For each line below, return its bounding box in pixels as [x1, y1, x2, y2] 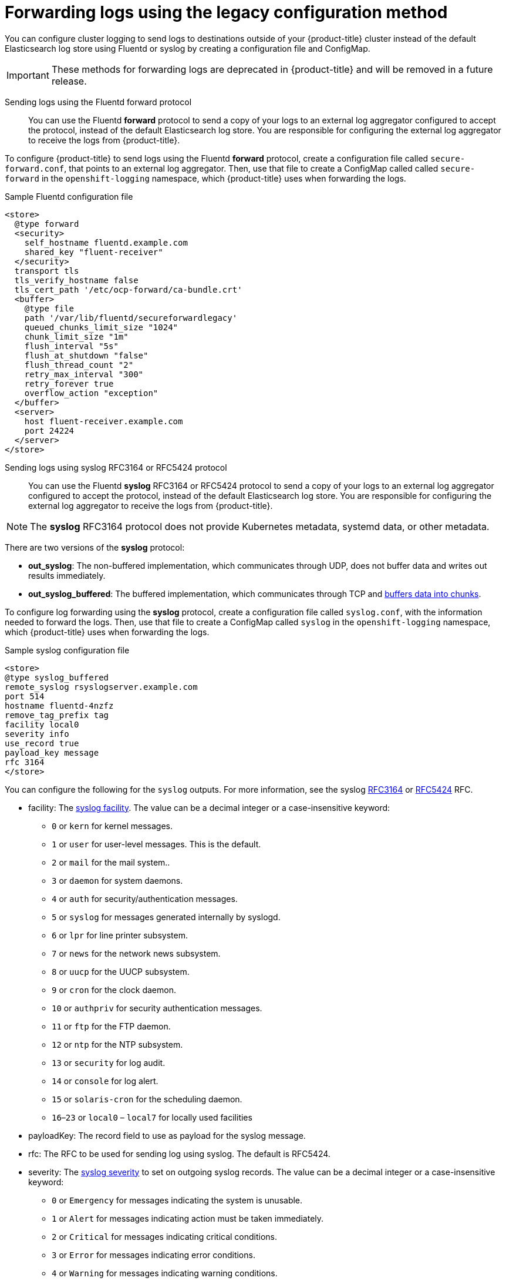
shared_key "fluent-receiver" [24, 247, 163, 257]
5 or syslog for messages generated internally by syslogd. [52, 911, 281, 922]
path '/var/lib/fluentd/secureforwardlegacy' [24, 313, 238, 323]
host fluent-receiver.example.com [24, 416, 183, 426]
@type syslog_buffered [5, 672, 109, 682]
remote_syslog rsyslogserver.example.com [5, 682, 198, 692]
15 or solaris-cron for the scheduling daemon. [52, 1094, 242, 1104]
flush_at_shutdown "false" [24, 350, 149, 360]
